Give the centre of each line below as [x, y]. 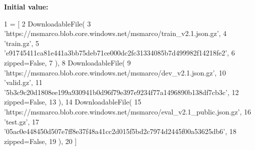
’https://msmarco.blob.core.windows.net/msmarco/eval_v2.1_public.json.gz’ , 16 [128, 111]
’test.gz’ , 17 [22, 121]
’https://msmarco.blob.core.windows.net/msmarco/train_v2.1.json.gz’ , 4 [115, 33]
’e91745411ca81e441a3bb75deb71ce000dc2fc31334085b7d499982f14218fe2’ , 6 [119, 53]
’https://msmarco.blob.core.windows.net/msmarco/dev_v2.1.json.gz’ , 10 [115, 72]
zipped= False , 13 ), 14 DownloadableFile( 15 [73, 102]
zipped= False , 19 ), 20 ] [40, 141]
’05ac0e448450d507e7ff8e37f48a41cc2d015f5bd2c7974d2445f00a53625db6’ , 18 [120, 131]
